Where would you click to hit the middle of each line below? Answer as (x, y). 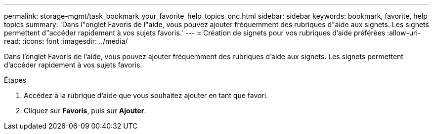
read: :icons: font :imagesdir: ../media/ (66, 41)
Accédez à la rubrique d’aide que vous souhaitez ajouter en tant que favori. (146, 95)
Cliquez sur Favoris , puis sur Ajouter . (85, 111)
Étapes (15, 80)
